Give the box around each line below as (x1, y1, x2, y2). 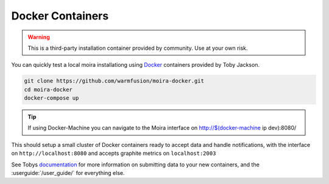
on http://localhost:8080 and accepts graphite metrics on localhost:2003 (11, 149, 216, 157)
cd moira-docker (24, 86, 73, 93)
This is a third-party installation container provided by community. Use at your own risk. (27, 44, 248, 52)
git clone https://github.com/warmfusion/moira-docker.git (24, 78, 204, 84)
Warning (27, 33, 50, 41)
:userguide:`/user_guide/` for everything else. (11, 169, 125, 177)
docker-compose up (24, 95, 79, 101)
